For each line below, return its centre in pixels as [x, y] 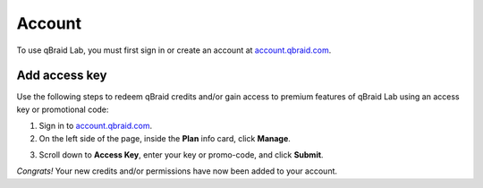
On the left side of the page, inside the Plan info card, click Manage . [165, 138]
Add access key [62, 76]
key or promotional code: [63, 109]
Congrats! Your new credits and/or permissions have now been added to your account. [177, 171]
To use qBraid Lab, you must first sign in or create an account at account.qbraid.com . [174, 50]
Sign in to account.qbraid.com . [95, 126]
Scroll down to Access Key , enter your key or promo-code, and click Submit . [181, 155]
